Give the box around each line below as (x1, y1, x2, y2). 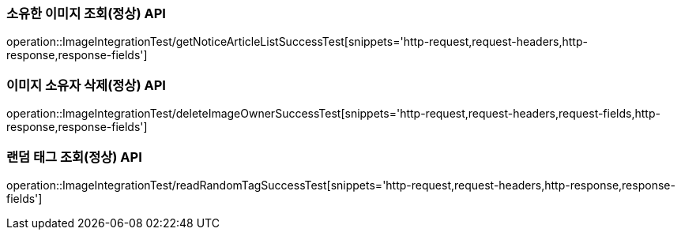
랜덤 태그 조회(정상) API (6, 148, 142, 165)
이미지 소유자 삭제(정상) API (6, 77, 166, 93)
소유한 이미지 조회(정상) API (6, 6, 166, 21)
